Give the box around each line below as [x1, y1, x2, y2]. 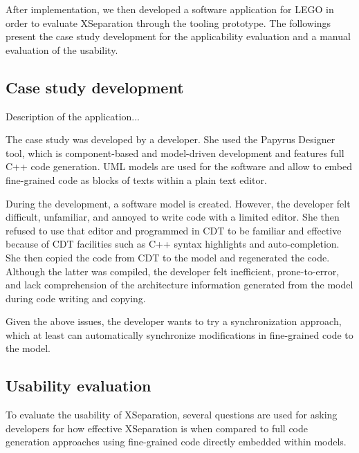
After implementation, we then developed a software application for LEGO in [6, 2, 334, 16]
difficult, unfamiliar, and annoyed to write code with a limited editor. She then [6, 210, 340, 224]
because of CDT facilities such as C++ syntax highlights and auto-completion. [6, 237, 340, 251]
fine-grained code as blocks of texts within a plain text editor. [6, 172, 267, 187]
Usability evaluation [6, 375, 151, 396]
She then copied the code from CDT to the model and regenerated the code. [6, 250, 330, 264]
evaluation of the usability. [6, 42, 118, 57]
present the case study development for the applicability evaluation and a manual [6, 29, 351, 44]
